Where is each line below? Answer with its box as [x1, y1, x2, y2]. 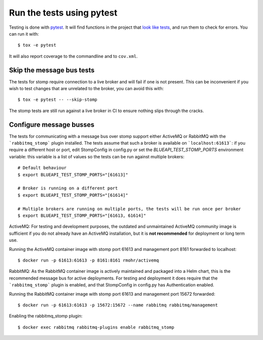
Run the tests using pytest [9, 7, 118, 18]
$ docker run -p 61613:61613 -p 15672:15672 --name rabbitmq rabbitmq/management [18, 302, 218, 308]
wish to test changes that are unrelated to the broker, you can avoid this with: [9, 86, 164, 92]
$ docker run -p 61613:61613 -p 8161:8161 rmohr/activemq [18, 257, 159, 263]
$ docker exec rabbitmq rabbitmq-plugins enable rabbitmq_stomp [18, 324, 175, 330]
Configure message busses [9, 120, 94, 129]
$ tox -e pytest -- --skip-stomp [18, 97, 97, 102]
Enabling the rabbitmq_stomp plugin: [9, 313, 83, 319]
